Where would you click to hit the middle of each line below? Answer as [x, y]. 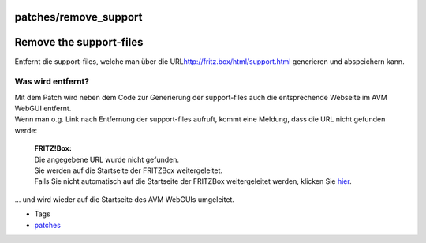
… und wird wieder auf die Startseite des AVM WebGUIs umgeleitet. [124, 199]
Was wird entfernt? [52, 81]
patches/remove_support [78, 17]
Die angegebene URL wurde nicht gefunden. [107, 159]
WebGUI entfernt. [43, 108]
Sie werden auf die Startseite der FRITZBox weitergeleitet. [129, 170]
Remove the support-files [79, 42]
